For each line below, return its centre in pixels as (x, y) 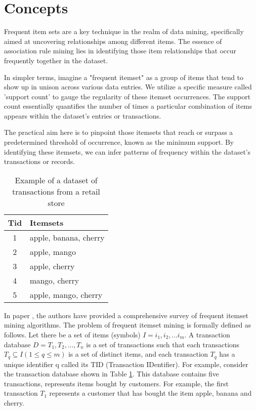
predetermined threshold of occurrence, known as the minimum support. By (119, 142)
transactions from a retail (56, 191)
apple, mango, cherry (66, 294)
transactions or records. (40, 161)
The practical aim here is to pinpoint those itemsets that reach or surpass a (119, 132)
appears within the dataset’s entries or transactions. (83, 115)
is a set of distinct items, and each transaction (138, 354)
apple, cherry (52, 266)
